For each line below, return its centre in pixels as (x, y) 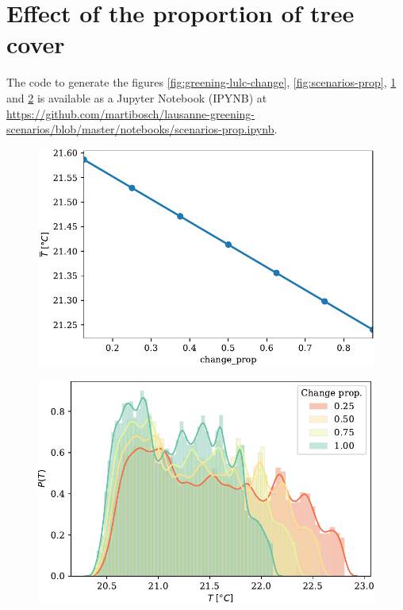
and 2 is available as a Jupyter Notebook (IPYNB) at (137, 97)
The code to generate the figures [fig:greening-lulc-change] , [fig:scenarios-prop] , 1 (201, 82)
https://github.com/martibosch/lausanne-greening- (131, 113)
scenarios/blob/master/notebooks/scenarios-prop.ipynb (140, 129)
